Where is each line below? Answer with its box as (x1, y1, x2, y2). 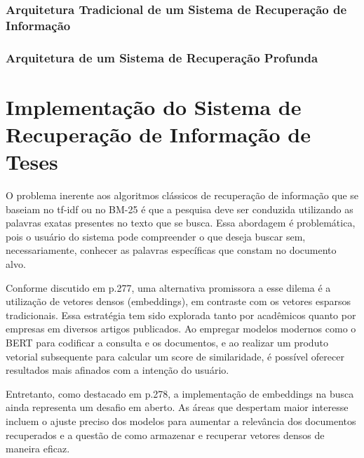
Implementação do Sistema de (6, 92, 302, 121)
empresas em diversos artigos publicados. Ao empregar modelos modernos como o (6, 321, 356, 336)
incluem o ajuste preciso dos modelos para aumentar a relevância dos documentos (6, 414, 356, 429)
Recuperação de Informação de (6, 119, 311, 148)
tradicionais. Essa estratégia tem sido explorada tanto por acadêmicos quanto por (6, 307, 356, 322)
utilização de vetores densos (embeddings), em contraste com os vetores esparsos (6, 294, 351, 309)
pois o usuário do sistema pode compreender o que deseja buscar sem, (6, 229, 306, 243)
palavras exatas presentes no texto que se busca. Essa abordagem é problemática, (6, 215, 356, 230)
